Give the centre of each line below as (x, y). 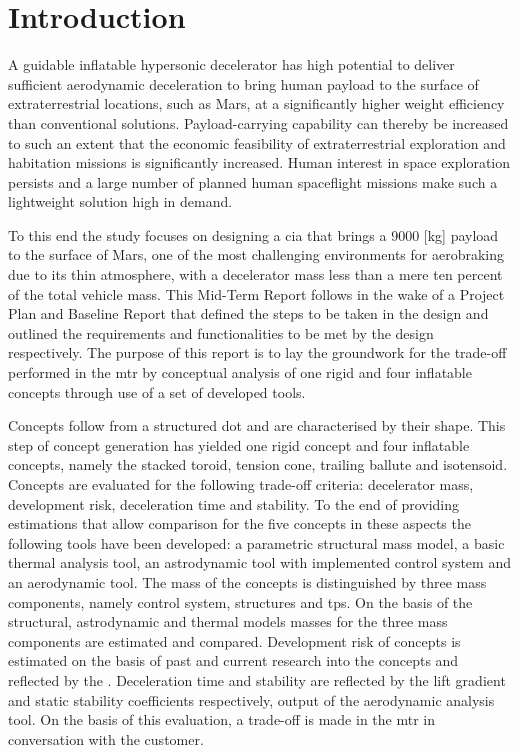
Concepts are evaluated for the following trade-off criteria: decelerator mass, (241, 484)
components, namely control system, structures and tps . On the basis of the (240, 601)
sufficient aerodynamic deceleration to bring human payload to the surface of (243, 83)
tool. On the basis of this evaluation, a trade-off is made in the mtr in (222, 719)
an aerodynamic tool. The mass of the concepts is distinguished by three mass (247, 581)
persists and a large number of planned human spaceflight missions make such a (253, 181)
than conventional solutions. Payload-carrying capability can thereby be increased (258, 122)
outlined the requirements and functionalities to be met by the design (221, 332)
